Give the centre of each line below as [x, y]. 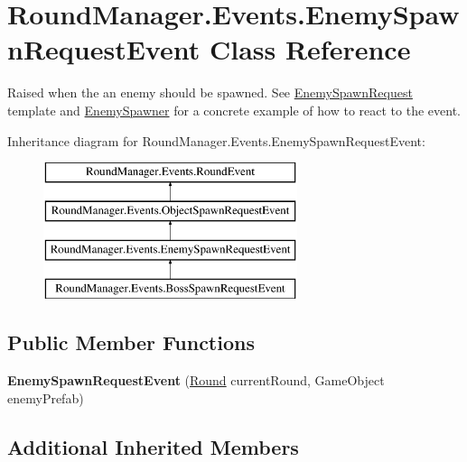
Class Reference [310, 49]
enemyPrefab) [46, 397]
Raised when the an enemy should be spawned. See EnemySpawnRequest [210, 92]
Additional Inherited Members [153, 446]
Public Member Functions [131, 342]
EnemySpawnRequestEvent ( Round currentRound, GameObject [196, 380]
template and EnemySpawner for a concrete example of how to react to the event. [234, 110]
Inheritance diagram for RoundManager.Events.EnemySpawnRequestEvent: [216, 140]
